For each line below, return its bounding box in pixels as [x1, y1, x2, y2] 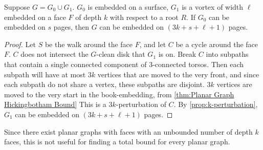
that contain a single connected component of [4, 58, 147, 69]
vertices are [216, 79, 252, 90]
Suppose [4, 2, 30, 12]
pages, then [53, 22, 90, 32]
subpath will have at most [4, 69, 86, 79]
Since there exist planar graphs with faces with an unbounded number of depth [4, 126, 253, 137]
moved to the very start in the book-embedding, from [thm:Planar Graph [4, 89, 234, 99]
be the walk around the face [45, 38, 133, 49]
